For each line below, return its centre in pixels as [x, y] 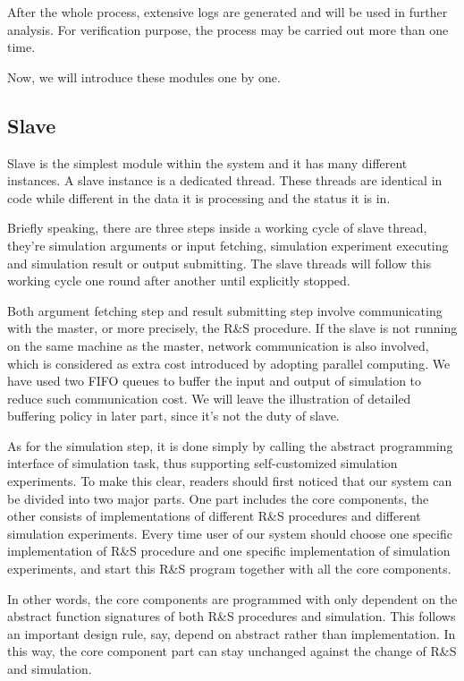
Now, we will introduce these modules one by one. [144, 77]
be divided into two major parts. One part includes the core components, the [218, 498]
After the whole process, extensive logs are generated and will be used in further [228, 12]
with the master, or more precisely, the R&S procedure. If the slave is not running [232, 328]
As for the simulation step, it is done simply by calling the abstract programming [230, 445]
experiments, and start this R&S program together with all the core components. [229, 569]
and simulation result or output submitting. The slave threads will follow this [219, 263]
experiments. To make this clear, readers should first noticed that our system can [230, 481]
